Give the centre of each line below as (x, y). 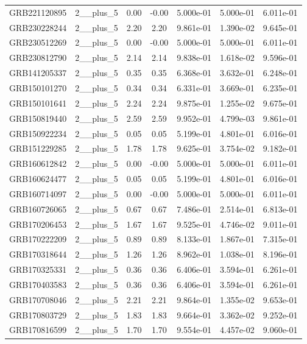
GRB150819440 (38, 118)
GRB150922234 (38, 133)
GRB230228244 (38, 27)
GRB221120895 (38, 12)
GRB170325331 (38, 269)
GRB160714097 (38, 193)
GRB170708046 (38, 299)
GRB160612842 (38, 163)
